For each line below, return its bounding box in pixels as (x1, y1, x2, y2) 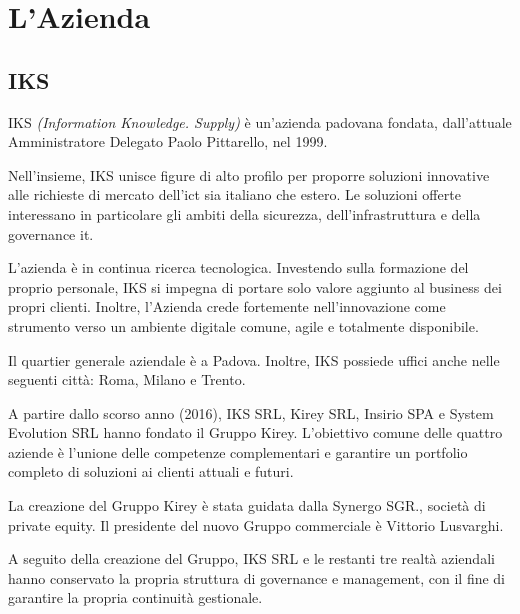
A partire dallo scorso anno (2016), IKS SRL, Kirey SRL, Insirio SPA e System (8, 402, 494, 423)
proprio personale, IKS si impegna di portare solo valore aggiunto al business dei (8, 276, 502, 297)
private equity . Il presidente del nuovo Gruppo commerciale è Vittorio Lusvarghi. (8, 514, 504, 535)
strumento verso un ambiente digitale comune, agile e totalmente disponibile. (8, 315, 479, 336)
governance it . (8, 223, 94, 244)
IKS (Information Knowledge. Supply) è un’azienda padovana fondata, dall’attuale (8, 111, 512, 132)
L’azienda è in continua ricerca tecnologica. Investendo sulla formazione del (8, 257, 469, 278)
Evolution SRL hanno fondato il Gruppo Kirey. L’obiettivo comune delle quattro (8, 422, 503, 443)
